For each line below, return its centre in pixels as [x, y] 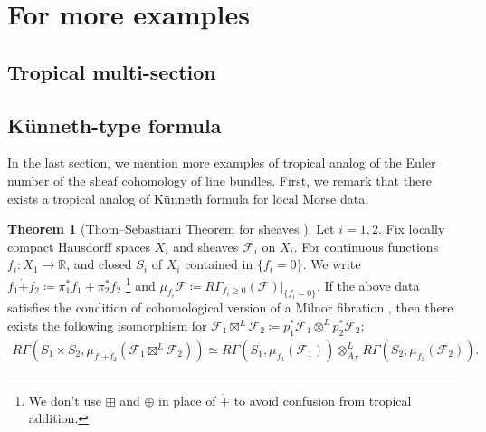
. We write [332, 264]
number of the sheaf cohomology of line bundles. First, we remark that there [219, 180]
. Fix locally [411, 229]
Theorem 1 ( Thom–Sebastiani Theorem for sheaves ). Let [171, 229]
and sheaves [206, 246]
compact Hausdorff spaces [79, 246]
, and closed [99, 264]
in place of [187, 400]
